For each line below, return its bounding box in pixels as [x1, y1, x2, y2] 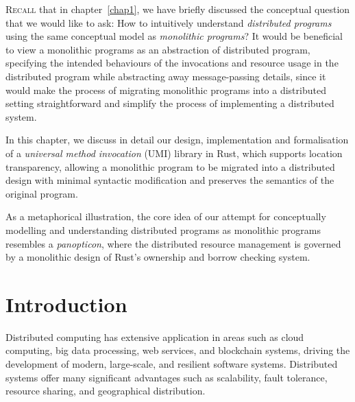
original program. [5, 186, 78, 200]
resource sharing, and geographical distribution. [5, 383, 206, 398]
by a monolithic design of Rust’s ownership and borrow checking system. [5, 250, 310, 264]
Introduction [5, 289, 127, 318]
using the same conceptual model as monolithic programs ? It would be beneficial [5, 29, 343, 43]
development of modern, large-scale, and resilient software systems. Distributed [5, 357, 338, 370]
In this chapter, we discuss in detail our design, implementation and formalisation [5, 132, 349, 147]
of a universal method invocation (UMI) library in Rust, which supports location [5, 145, 343, 160]
